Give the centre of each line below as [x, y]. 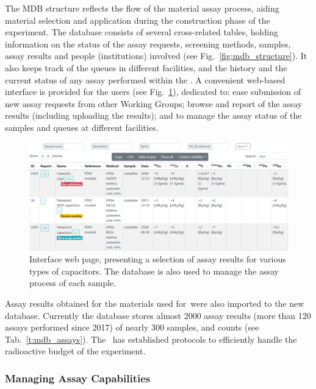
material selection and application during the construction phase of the [138, 20]
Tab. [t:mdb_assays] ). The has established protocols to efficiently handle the [151, 339]
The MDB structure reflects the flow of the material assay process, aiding [142, 8]
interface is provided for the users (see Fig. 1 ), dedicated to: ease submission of [153, 92]
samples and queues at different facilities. [82, 127]
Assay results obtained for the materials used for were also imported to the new [155, 303]
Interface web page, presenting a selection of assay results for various [158, 259]
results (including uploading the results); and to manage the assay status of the [153, 115]
